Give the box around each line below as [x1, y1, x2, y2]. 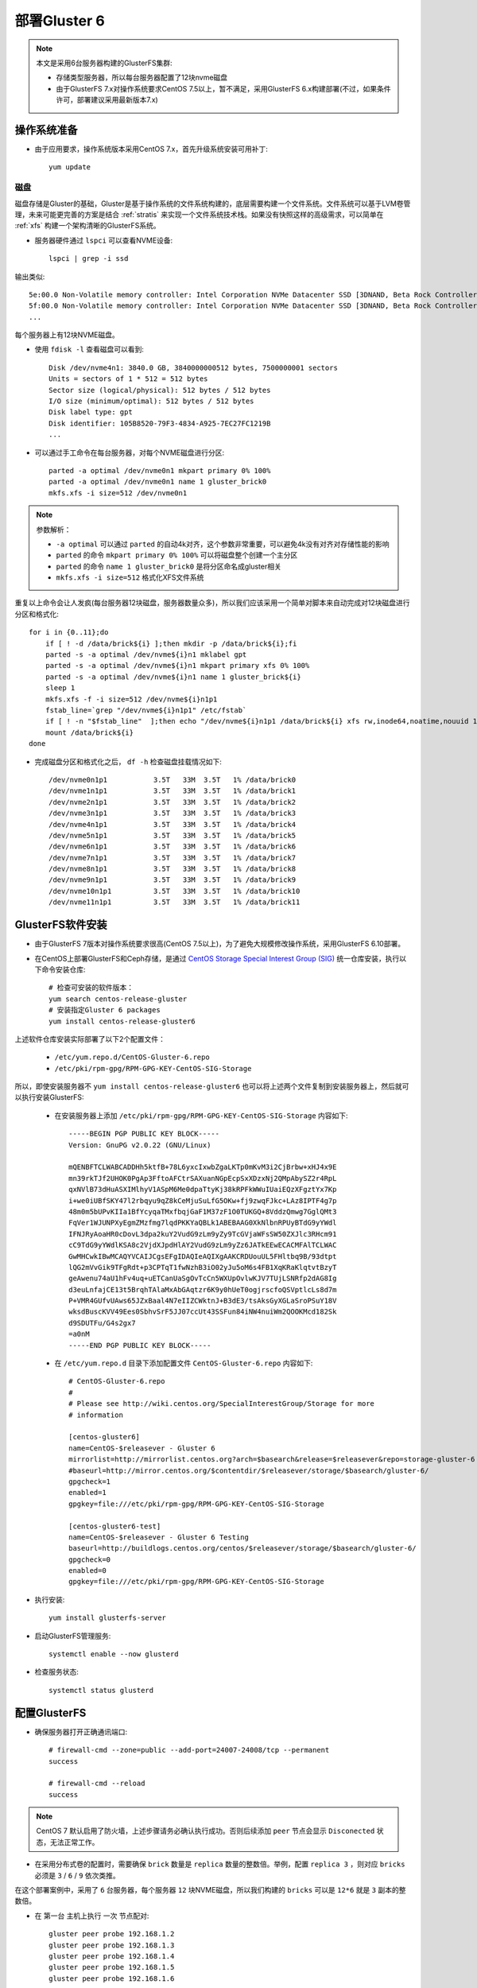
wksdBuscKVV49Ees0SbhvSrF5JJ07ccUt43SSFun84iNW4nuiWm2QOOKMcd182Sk [68, 1307, 337, 1316]
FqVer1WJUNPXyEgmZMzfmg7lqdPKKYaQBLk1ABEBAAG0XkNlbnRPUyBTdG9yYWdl [68, 1218, 337, 1228]
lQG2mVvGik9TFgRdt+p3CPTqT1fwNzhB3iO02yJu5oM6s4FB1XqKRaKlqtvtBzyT [68, 1263, 337, 1272]
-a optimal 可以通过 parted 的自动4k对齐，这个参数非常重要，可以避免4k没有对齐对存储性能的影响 [56, 539, 390, 549]
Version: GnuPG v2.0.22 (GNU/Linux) [68, 1140, 211, 1149]
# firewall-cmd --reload [48, 1779, 145, 1788]
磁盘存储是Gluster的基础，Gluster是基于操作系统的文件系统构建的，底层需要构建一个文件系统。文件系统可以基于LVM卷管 [14, 199, 411, 208]
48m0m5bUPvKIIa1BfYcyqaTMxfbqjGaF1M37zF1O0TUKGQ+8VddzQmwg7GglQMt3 [68, 1207, 337, 1216]
